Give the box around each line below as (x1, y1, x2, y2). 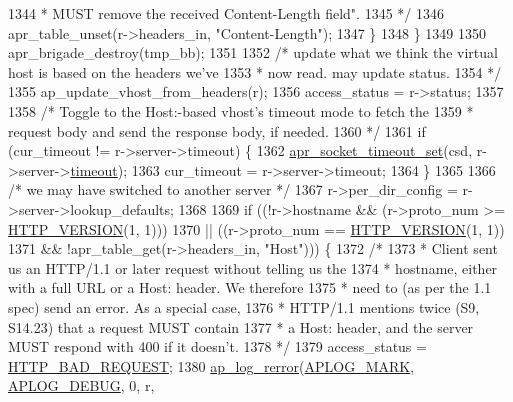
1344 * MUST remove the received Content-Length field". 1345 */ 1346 (8, 3, 444, 23)
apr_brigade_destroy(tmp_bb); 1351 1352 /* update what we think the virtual (8, 42, 498, 63)
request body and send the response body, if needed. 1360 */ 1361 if (8, 120, 426, 141)
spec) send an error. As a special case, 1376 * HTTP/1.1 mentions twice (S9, (8, 296, 480, 317)
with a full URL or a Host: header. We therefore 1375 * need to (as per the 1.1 (8, 277, 492, 298)
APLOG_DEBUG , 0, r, (8, 375, 155, 396)
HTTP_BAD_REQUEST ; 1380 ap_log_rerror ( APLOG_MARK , (8, 355, 415, 376)
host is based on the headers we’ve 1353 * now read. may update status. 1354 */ (8, 61, 502, 82)
